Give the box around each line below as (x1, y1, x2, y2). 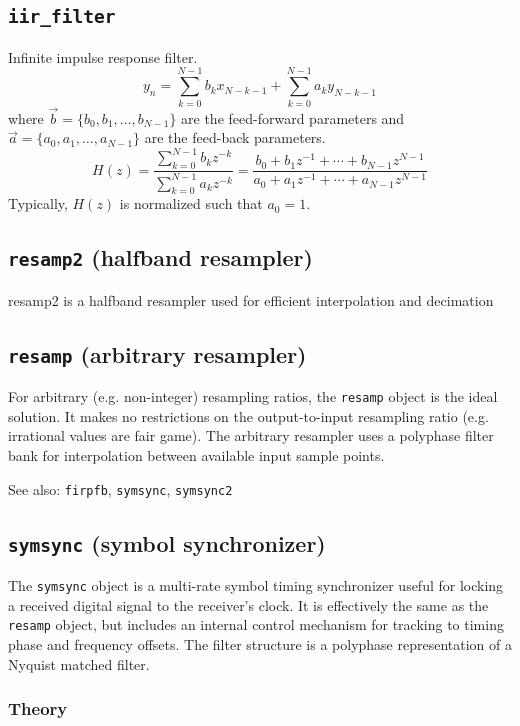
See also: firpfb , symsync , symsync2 (8, 478, 233, 499)
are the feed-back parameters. (144, 127, 326, 148)
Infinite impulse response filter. (8, 46, 198, 67)
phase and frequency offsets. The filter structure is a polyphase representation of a (8, 633, 512, 654)
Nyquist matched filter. (8, 653, 150, 674)
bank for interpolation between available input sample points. (8, 444, 385, 465)
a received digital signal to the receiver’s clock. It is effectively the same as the (8, 594, 489, 615)
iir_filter (8, 6, 116, 28)
